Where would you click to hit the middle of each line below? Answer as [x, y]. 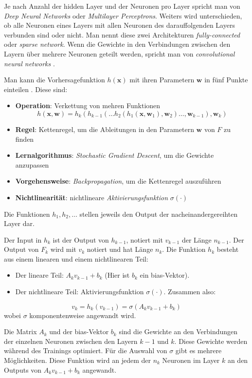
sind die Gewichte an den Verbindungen [178, 331]
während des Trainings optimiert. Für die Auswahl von [86, 350]
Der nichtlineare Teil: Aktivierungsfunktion [80, 292]
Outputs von [23, 369]
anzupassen [32, 164]
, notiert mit [144, 239]
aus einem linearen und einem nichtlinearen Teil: [76, 258]
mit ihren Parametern [162, 80]
